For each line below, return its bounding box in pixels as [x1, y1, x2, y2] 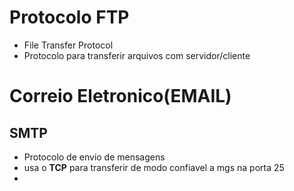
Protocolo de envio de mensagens [23, 151, 166, 163]
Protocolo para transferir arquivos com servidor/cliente [23, 49, 251, 61]
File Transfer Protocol [23, 39, 114, 51]
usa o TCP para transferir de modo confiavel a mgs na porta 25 [23, 161, 285, 173]
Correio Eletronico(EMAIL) [9, 85, 232, 108]
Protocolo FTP [9, 6, 130, 29]
